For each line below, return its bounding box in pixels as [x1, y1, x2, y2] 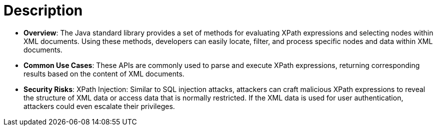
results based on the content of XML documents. [23, 69, 184, 78]
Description [3, 2, 83, 19]
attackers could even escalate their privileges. [23, 101, 175, 110]
